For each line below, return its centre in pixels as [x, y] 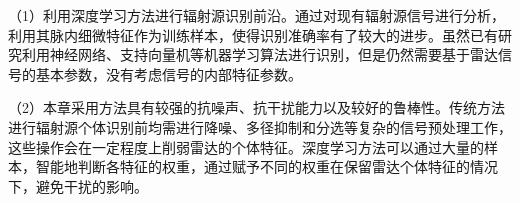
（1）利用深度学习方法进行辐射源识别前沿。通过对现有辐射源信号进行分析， [256, 15]
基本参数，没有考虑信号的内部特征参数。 [168, 73]
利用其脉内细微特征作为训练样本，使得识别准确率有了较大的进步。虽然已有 [253, 34]
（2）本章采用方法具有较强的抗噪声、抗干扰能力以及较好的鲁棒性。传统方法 [256, 107]
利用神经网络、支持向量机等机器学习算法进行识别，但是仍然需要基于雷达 [259, 54]
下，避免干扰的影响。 [78, 185]
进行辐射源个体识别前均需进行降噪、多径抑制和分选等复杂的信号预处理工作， [260, 126]
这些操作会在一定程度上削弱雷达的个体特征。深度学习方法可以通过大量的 [246, 146]
